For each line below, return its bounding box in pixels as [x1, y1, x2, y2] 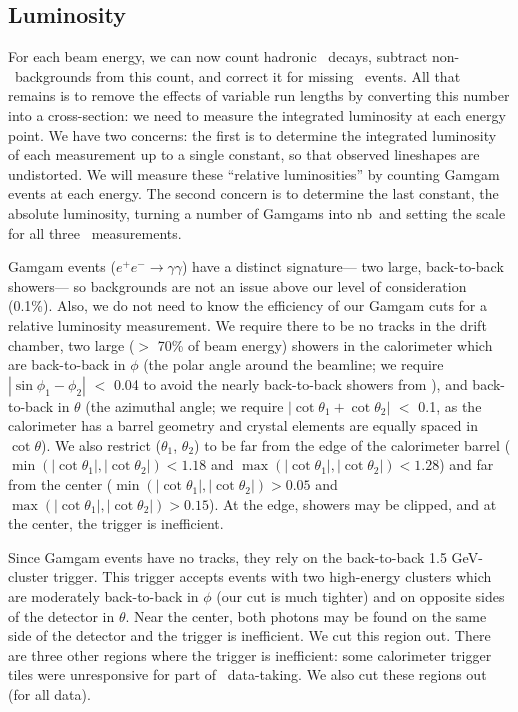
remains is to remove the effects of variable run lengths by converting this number [8, 85, 510, 106]
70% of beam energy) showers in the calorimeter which [157, 334, 493, 355]
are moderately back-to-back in [8, 586, 199, 607]
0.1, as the [418, 395, 482, 416]
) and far [439, 454, 494, 475]
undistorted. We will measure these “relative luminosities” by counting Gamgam [8, 163, 500, 184]
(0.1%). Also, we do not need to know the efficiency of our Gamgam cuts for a [8, 295, 487, 316]
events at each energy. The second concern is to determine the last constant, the [8, 183, 499, 204]
